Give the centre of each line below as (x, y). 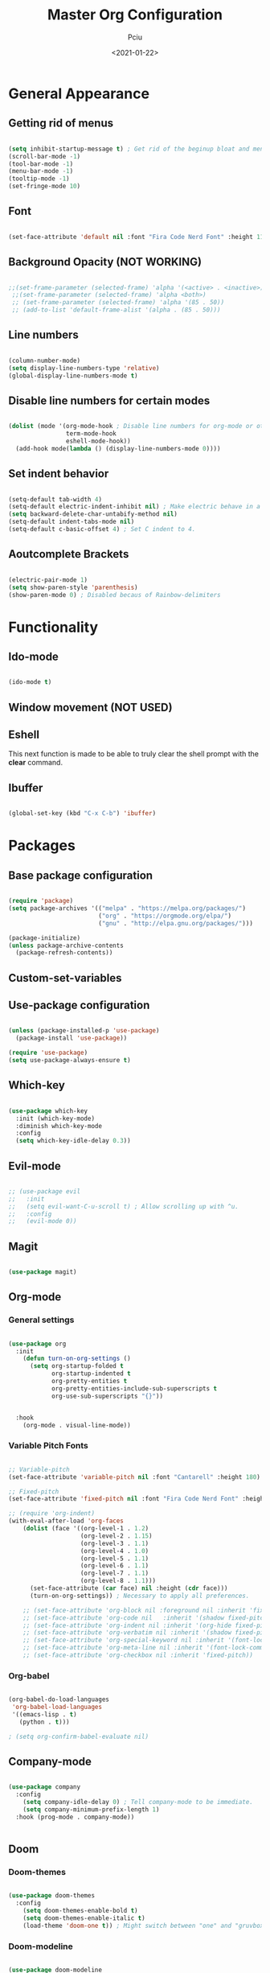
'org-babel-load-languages (57, 1707)
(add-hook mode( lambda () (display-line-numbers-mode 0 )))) (118, 448)
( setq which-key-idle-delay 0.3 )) (73, 1141)
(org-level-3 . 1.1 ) (115, 1543)
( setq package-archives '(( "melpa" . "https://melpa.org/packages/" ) (127, 908)
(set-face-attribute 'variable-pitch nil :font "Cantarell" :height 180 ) (135, 1477)
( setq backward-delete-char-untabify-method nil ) (93, 514)
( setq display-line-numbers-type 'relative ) (84, 368)
